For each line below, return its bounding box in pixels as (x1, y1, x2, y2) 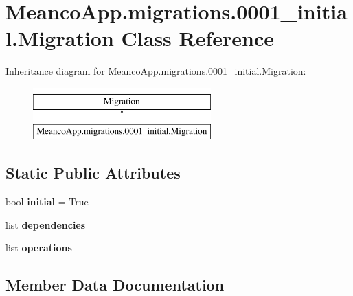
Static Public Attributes (5, 162, 181, 183)
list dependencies (5, 217, 86, 231)
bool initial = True (5, 194, 89, 209)
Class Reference (121, 24, 275, 52)
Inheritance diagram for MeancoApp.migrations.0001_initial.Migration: (5, 64, 306, 78)
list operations (5, 240, 72, 255)
